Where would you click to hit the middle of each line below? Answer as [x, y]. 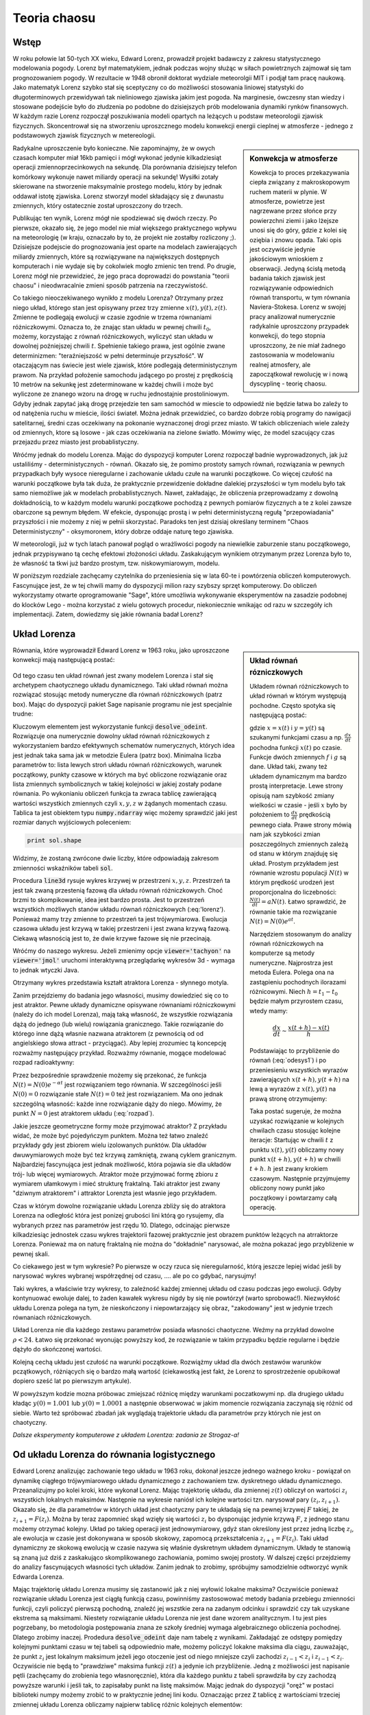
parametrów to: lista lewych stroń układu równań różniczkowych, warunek [117, 765]
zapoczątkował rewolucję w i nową [299, 375]
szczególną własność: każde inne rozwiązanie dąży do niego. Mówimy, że [118, 1104]
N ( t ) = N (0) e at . [273, 921]
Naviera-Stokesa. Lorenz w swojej [298, 307]
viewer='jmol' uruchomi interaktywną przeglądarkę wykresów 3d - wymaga [124, 960]
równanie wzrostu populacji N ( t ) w [299, 873]
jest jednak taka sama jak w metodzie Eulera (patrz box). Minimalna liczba [117, 755]
